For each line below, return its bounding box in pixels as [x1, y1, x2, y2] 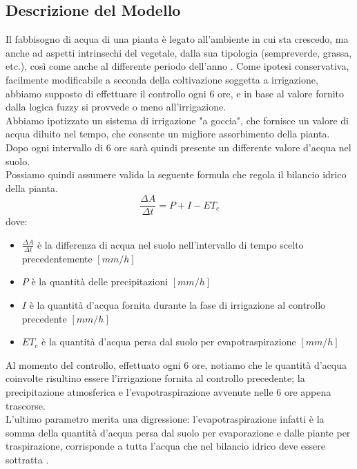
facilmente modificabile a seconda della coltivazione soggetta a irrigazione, [6, 72, 318, 86]
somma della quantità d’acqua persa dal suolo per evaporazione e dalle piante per [6, 425, 351, 439]
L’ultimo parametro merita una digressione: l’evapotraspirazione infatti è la [6, 412, 325, 426]
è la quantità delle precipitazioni [31, 274, 168, 289]
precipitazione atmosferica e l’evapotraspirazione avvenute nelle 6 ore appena [6, 384, 331, 399]
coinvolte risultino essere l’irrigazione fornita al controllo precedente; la [6, 371, 305, 385]
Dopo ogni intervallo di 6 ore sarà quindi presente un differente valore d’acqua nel [6, 140, 351, 154]
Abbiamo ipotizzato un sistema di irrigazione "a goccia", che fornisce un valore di [6, 113, 349, 127]
